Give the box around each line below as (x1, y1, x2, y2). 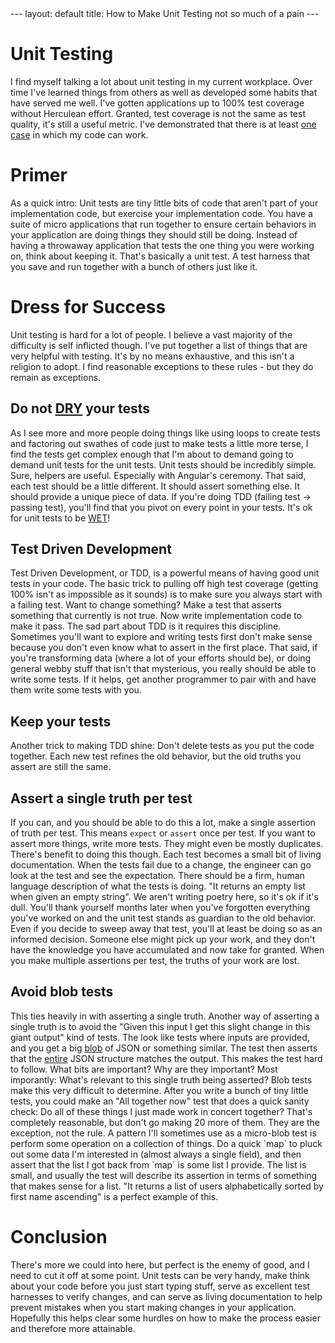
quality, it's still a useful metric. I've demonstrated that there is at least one (10, 118, 317, 130)
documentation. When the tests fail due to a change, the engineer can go (10, 859, 312, 871)
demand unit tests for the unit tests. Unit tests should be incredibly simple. (10, 458, 317, 471)
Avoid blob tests (10, 983, 114, 1001)
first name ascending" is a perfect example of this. (10, 1190, 219, 1202)
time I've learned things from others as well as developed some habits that (10, 86, 318, 98)
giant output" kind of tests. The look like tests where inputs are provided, (10, 1031, 310, 1043)
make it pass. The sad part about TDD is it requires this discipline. (10, 620, 282, 632)
